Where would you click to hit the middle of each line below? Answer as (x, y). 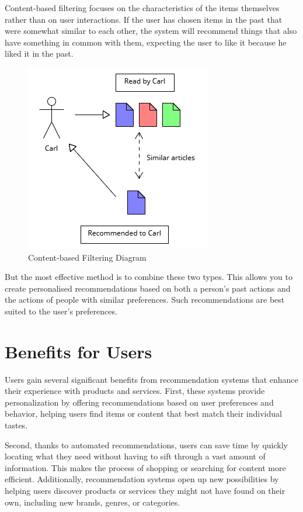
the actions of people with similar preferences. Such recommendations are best (145, 300)
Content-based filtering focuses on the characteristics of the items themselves (142, 8)
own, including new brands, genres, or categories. (93, 502)
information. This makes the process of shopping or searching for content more (145, 467)
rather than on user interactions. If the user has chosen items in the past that (144, 19)
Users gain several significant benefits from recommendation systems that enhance (151, 379)
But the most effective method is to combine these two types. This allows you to (149, 277)
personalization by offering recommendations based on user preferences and (139, 402)
